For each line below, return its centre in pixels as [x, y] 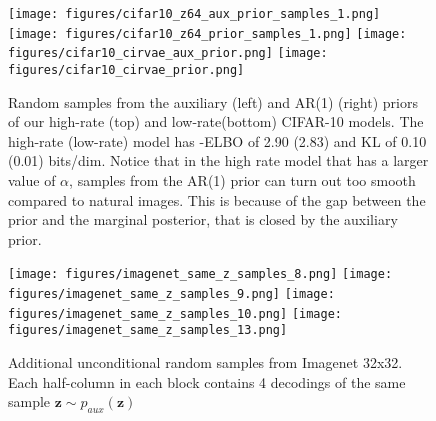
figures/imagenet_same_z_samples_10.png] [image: [175, 313]
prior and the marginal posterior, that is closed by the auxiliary [203, 219]
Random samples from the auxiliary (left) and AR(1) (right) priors [213, 101]
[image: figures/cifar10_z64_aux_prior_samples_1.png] [194, 14]
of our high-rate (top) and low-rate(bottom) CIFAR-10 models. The [216, 121]
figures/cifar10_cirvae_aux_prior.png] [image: [168, 53]
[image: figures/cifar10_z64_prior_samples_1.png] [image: [207, 33]
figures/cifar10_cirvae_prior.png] [126, 69]
